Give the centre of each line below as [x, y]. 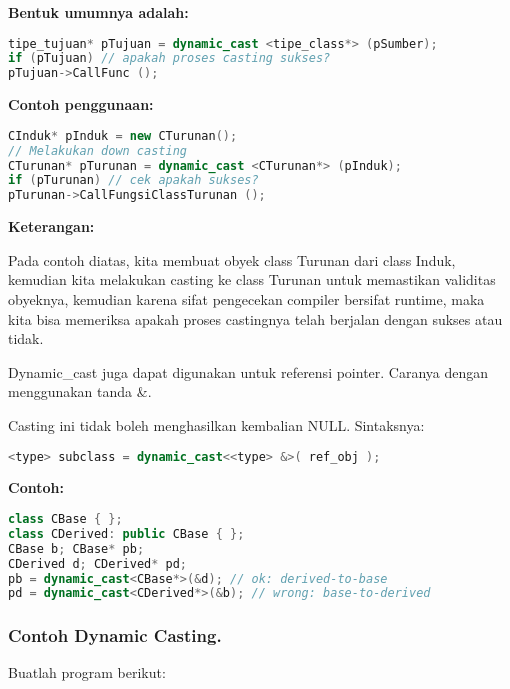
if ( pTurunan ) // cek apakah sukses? [133, 180]
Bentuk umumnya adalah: [98, 12]
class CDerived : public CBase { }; [126, 533]
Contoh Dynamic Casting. [115, 635]
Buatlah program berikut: [87, 672]
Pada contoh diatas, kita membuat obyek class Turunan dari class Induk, [232, 259]
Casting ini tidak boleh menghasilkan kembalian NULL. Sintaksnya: [216, 424]
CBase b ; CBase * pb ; [76, 548]
